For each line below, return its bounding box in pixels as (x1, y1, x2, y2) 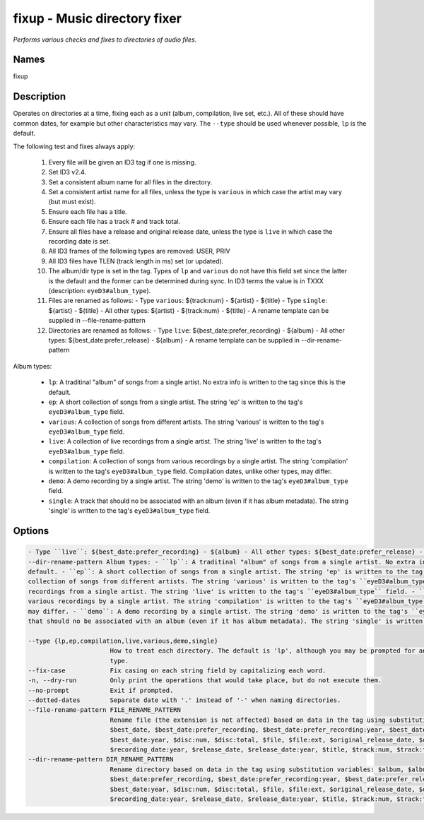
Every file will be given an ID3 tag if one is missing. (48, 158, 196, 166)
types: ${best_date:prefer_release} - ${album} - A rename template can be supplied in (48, 335, 300, 344)
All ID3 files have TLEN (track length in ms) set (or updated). (48, 256, 224, 265)
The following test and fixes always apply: (13, 142, 136, 150)
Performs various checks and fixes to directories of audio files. (13, 35, 197, 44)
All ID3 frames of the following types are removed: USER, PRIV (48, 247, 230, 256)
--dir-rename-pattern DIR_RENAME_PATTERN (28, 756, 174, 763)
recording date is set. (48, 237, 111, 246)
